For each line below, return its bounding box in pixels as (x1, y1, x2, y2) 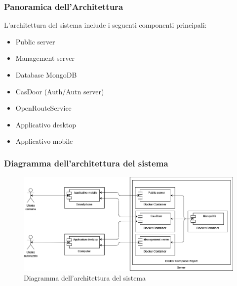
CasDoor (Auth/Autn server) (15, 86, 104, 96)
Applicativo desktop (15, 119, 77, 129)
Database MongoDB (15, 70, 77, 80)
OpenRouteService (15, 103, 72, 113)
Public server (15, 36, 55, 46)
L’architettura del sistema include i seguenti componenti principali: (4, 20, 207, 30)
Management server (15, 53, 75, 63)
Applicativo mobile (15, 136, 73, 146)
